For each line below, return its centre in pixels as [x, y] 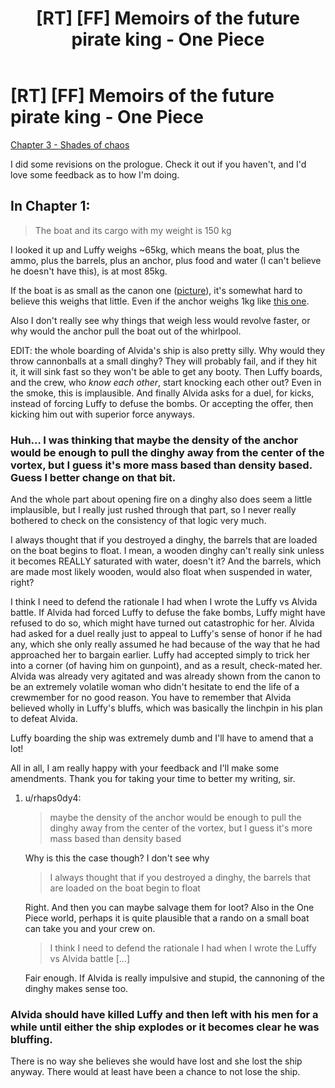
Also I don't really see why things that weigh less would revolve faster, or [160, 320]
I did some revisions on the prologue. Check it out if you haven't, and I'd [158, 164]
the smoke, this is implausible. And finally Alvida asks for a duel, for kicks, [162, 393]
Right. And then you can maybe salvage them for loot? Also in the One [169, 908]
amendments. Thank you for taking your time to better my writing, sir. [153, 779]
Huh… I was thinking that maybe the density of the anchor [154, 440]
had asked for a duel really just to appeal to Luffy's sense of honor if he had [166, 634]
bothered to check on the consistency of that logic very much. [138, 521]
